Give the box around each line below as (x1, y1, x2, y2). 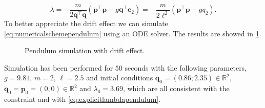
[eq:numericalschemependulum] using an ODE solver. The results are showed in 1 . (4, 28, 261, 38)
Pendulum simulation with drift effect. (25, 45, 145, 56)
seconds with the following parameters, (125, 62, 247, 73)
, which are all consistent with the (123, 83, 230, 94)
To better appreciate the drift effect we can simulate (4, 18, 168, 29)
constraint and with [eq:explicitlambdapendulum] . (4, 94, 161, 104)
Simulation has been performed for (4, 62, 113, 73)
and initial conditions (86, 72, 153, 83)
